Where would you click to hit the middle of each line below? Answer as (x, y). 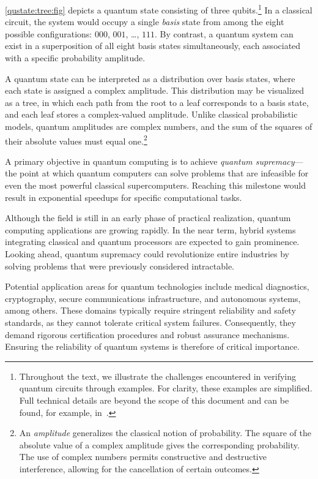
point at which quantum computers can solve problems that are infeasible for (164, 173)
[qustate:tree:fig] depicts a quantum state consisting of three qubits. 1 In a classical (159, 9)
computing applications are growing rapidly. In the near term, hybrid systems (150, 229)
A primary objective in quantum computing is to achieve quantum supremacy (150, 161)
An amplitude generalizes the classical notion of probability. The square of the (165, 433)
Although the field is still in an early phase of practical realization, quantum (148, 218)
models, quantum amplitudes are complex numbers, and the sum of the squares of (159, 126)
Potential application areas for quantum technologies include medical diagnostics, (157, 286)
